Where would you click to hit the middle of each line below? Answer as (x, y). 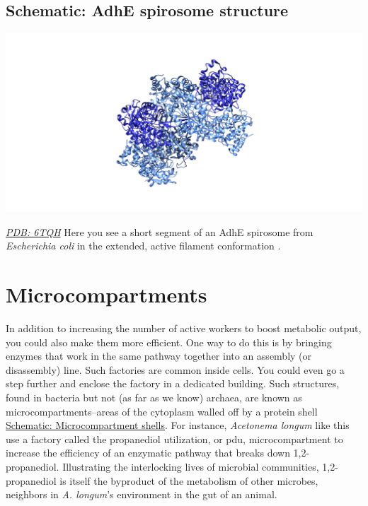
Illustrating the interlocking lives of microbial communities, (191, 467)
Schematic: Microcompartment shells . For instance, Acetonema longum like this (178, 425)
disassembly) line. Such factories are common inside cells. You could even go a (175, 369)
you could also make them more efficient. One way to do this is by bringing (169, 342)
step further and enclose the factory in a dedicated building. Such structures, (173, 383)
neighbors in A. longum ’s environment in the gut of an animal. (142, 494)
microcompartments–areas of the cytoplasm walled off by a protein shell (162, 411)
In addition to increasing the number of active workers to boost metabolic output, (184, 328)
